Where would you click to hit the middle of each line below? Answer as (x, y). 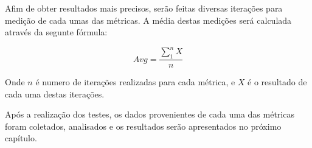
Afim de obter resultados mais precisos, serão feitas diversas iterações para (144, 8)
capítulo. (21, 138)
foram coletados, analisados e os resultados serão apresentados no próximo (143, 126)
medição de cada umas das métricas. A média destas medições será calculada (148, 20)
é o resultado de (277, 82)
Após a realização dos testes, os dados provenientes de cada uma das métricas (150, 114)
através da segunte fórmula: (56, 32)
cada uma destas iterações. (55, 93)
